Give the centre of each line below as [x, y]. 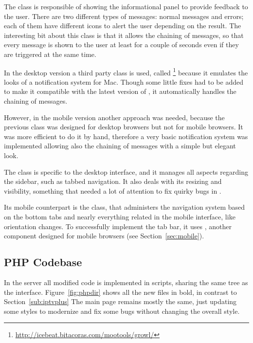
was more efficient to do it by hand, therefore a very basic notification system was [126, 136]
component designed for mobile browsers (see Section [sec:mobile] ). [104, 236]
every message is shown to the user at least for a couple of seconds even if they [121, 45]
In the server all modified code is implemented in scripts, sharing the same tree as [126, 282]
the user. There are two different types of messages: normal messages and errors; [124, 16]
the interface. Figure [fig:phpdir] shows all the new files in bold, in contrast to [120, 292]
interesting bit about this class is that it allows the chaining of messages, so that [124, 35]
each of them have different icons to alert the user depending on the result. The [123, 26]
